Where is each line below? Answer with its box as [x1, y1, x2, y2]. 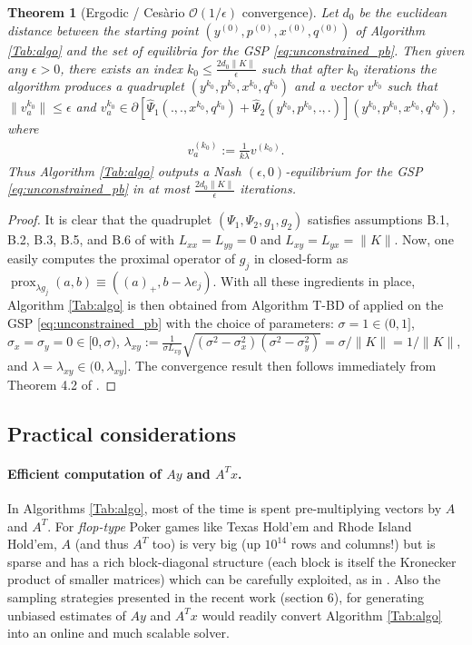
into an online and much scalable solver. [7, 623, 230, 642]
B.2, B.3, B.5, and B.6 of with [7, 230, 174, 249]
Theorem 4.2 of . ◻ [7, 374, 117, 393]
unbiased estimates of [7, 605, 126, 624]
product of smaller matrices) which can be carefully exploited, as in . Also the [7, 570, 441, 589]
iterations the [362, 58, 437, 77]
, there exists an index [60, 58, 183, 77]
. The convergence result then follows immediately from [127, 356, 437, 375]
